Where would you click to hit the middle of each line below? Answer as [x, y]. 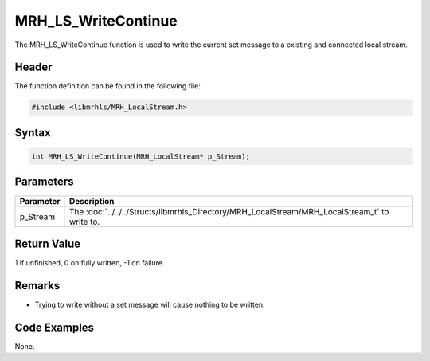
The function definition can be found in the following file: [107, 86]
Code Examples [55, 327]
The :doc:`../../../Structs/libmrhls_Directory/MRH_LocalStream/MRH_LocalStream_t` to [229, 211]
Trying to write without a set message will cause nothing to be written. [150, 304]
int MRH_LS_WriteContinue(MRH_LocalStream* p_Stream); [141, 157]
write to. [84, 222]
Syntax [33, 133]
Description [92, 201]
